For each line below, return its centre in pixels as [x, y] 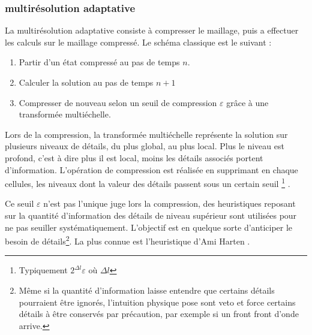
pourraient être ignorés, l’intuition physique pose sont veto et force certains [157, 302]
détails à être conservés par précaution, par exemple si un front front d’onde [159, 314]
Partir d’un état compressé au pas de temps [99, 62]
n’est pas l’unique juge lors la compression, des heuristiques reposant [169, 203]
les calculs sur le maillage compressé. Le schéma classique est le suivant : [138, 42]
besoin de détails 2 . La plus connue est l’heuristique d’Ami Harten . [127, 240]
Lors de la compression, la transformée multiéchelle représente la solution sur [146, 134]
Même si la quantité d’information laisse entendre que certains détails [147, 290]
